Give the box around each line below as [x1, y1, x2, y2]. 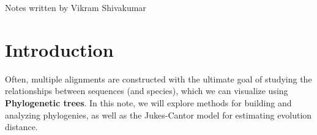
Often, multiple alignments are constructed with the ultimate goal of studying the [5, 72, 312, 85]
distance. [5, 120, 38, 133]
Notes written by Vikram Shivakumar [5, 1, 146, 13]
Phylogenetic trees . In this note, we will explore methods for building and [5, 96, 292, 109]
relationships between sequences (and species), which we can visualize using [5, 84, 288, 97]
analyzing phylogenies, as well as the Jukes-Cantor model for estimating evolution [5, 108, 312, 121]
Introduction [5, 37, 114, 62]
